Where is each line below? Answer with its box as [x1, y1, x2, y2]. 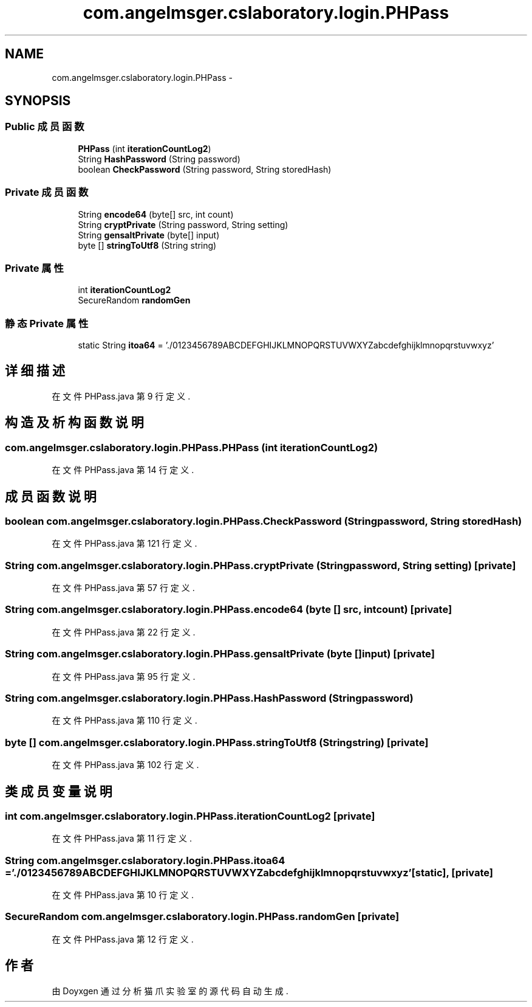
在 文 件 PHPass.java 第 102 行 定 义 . [52, 760, 199, 770]
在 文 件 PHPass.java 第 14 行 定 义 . [52, 465, 194, 476]
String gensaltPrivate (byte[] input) [78, 229, 220, 240]
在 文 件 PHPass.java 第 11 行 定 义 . [52, 833, 192, 844]
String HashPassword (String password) [78, 153, 240, 164]
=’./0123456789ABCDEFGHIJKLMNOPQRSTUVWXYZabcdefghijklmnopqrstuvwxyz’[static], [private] [5, 866, 493, 879]
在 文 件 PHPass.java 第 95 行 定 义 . [52, 671, 196, 682]
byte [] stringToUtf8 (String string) [78, 240, 217, 251]
